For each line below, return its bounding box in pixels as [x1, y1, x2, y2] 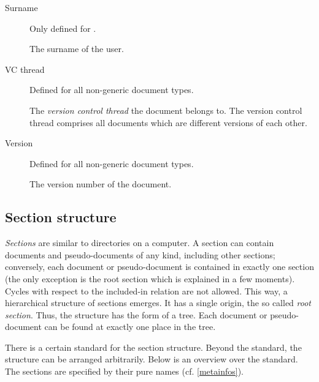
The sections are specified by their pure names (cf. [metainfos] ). [5, 365, 244, 378]
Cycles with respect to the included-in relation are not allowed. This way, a [5, 284, 288, 297]
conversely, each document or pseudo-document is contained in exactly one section [5, 260, 314, 273]
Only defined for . [29, 21, 96, 34]
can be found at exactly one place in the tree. [44, 320, 216, 333]
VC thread [5, 62, 45, 75]
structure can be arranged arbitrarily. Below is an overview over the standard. [5, 353, 298, 365]
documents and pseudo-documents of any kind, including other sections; [5, 248, 275, 261]
